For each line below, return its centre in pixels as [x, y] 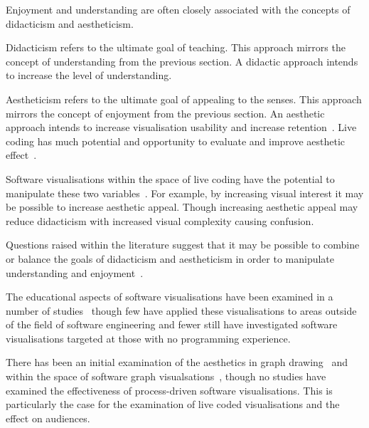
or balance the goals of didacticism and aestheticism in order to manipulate [170, 258]
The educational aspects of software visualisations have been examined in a [170, 297]
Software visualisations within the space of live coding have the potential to [170, 178]
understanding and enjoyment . [75, 272]
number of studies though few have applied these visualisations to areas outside [181, 310]
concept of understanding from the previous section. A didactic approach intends [182, 61]
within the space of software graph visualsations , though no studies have [166, 376]
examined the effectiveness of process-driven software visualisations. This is [169, 390]
